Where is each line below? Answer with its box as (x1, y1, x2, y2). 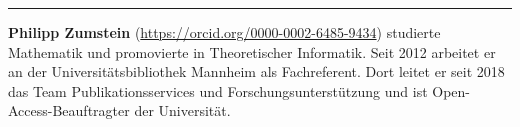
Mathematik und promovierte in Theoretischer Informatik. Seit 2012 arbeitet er (8, 41, 496, 62)
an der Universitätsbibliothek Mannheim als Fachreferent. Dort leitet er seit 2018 (8, 61, 505, 82)
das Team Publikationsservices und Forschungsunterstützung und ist (8, 80, 428, 101)
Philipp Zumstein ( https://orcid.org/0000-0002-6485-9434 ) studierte (8, 22, 441, 42)
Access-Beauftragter (8, 100, 130, 121)
